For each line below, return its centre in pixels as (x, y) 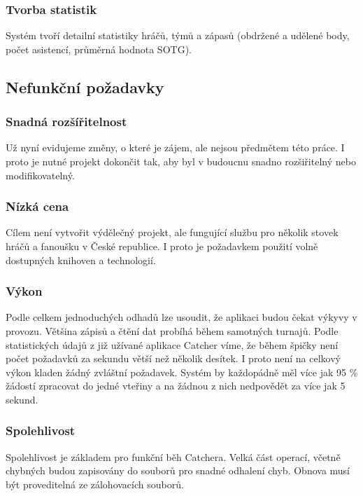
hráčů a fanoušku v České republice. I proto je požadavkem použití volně (162, 246)
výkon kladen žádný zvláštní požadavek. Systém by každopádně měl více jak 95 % (182, 372)
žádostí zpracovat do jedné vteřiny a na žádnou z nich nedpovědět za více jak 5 (176, 386)
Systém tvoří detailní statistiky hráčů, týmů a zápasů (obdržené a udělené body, (178, 35)
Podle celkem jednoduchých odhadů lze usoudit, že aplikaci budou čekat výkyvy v (181, 317)
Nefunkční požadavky (85, 87)
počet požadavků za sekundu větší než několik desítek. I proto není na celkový (173, 358)
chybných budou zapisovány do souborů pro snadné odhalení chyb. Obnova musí (178, 470)
